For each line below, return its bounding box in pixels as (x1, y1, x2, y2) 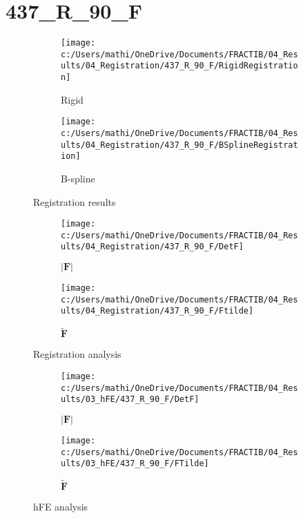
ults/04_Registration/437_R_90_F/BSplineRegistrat (61, 140, 298, 150)
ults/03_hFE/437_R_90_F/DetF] (61, 394, 199, 405)
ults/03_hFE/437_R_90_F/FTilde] (61, 459, 209, 469)
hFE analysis (33, 499, 88, 514)
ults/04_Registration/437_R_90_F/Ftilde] (61, 306, 254, 316)
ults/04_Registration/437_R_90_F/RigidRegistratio (61, 61, 298, 71)
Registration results (33, 194, 116, 209)
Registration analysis (33, 347, 121, 361)
